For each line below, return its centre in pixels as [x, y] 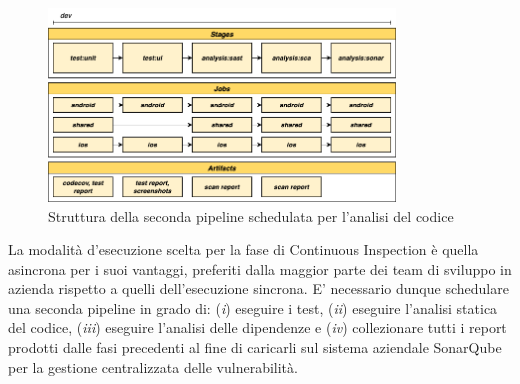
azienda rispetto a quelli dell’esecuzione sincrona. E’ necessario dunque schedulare [258, 288]
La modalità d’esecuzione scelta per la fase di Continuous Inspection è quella [243, 249]
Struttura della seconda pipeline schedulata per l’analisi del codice [251, 215]
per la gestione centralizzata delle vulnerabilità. [153, 366]
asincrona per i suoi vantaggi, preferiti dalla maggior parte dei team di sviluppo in [260, 268]
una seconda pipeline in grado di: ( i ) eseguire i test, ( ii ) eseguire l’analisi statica [253, 307]
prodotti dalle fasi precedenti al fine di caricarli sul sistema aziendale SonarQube [255, 347]
